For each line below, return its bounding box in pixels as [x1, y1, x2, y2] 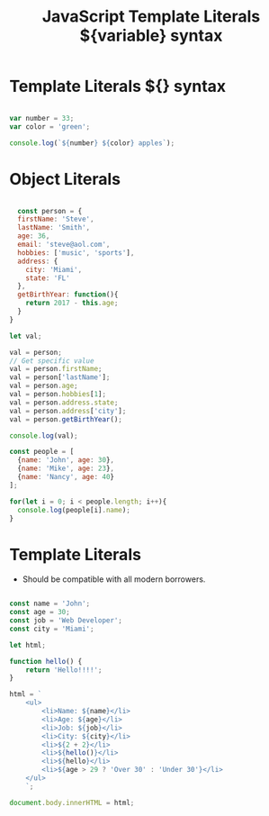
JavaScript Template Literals [41, 6, 261, 27]
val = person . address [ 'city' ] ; [9, 406, 127, 415]
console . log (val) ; [9, 431, 78, 440]
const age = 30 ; [9, 608, 70, 617]
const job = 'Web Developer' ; [9, 616, 123, 625]
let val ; [9, 331, 42, 340]
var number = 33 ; [9, 113, 75, 122]
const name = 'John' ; [9, 599, 91, 609]
